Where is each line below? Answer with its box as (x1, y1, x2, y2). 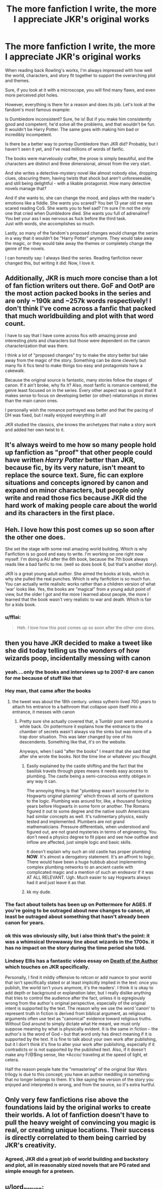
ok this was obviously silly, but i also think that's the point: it (5, 932, 150, 939)
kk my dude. (26, 889, 52, 895)
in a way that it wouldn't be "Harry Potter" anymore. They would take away (5, 235, 154, 241)
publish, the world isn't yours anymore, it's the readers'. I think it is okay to (5, 985, 154, 990)
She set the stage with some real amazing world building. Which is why (5, 546, 147, 551)
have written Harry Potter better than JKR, (5, 456, 136, 464)
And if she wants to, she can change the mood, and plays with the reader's (5, 195, 155, 201)
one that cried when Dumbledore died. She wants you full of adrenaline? (5, 210, 149, 216)
